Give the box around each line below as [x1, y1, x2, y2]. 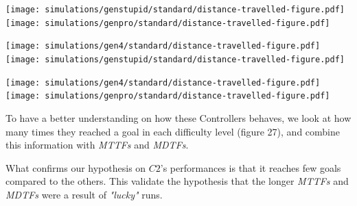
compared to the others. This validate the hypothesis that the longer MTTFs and [5, 174, 349, 188]
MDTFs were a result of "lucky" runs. [5, 187, 163, 201]
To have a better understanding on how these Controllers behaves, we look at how [5, 110, 352, 125]
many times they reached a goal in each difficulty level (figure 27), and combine [5, 124, 341, 138]
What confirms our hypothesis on [5, 160, 146, 175]
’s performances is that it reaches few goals [160, 160, 341, 175]
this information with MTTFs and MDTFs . [5, 138, 189, 152]
